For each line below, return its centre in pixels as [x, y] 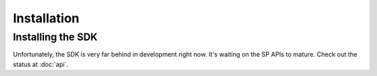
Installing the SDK [55, 37]
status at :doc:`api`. [41, 64]
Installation [46, 18]
